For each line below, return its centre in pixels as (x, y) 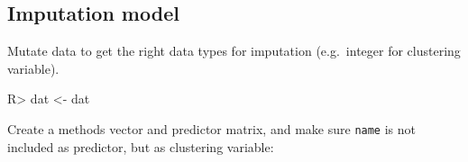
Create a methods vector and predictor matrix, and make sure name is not (211, 128)
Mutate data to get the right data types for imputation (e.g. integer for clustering (234, 51)
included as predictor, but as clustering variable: (141, 146)
